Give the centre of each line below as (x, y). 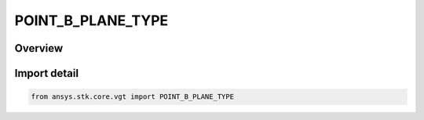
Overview (39, 48)
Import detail (46, 73)
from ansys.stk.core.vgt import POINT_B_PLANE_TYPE (133, 97)
